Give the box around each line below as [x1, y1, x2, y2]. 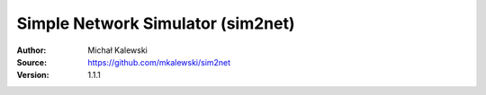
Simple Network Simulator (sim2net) [16, 13, 296, 33]
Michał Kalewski [87, 45, 148, 56]
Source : [16, 56, 48, 67]
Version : [16, 70, 49, 81]
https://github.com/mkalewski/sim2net [87, 56, 231, 67]
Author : [16, 45, 47, 56]
